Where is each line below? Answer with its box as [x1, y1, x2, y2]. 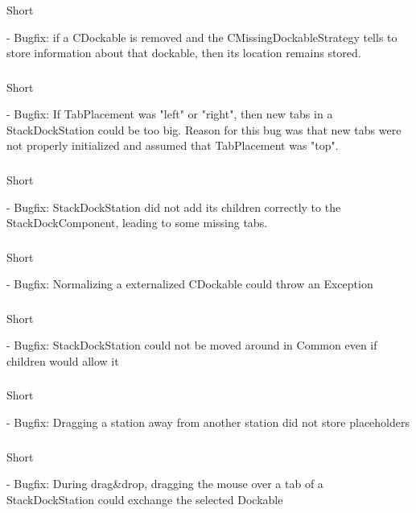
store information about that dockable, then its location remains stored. [6, 44, 361, 61]
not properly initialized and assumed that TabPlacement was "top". [6, 137, 339, 154]
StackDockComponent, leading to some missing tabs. [6, 214, 268, 231]
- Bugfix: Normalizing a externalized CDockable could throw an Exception [6, 275, 373, 292]
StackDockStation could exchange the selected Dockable [6, 490, 283, 507]
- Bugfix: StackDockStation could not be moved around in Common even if [6, 337, 377, 354]
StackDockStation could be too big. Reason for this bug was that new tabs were [6, 121, 402, 138]
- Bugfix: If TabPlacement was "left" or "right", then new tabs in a [6, 105, 333, 122]
